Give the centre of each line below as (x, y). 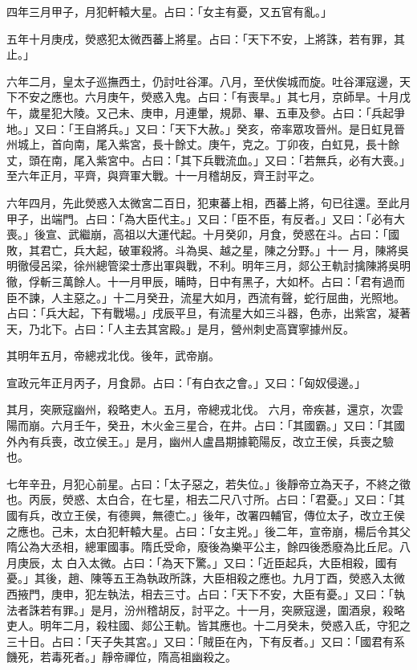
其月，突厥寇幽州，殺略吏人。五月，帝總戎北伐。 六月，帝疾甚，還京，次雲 (205, 409)
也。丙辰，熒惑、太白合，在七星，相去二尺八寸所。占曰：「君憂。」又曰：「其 (206, 499)
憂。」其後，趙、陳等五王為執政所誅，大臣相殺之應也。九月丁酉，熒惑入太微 (206, 578)
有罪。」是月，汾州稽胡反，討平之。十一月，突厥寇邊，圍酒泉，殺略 (228, 609)
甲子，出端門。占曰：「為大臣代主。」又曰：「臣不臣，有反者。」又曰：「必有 (200, 218)
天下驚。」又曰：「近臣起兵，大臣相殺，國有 (285, 562)
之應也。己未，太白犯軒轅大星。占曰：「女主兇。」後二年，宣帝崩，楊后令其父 (208, 531)
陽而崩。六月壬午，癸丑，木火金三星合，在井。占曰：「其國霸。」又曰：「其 (200, 425)
